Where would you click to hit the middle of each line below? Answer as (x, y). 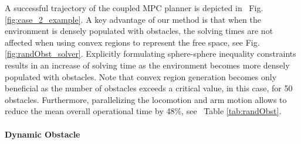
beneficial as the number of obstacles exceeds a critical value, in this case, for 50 (149, 88)
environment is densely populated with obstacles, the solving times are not (139, 31)
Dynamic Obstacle (43, 134)
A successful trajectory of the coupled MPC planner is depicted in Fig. (134, 8)
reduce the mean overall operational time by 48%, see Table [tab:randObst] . (143, 111)
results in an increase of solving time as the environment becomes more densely (147, 65)
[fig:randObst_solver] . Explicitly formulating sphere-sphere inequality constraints (150, 54)
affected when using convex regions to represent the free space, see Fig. (132, 42)
